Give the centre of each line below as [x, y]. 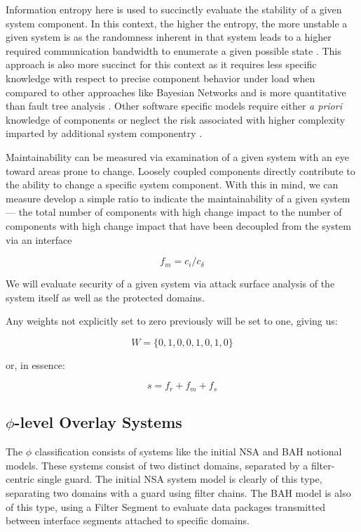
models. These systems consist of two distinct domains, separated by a [157, 465]
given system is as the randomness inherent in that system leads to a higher [169, 37]
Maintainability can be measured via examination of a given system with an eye [177, 156]
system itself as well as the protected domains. [105, 297]
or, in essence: [35, 364]
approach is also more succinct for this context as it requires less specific [161, 64]
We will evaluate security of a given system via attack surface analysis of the [170, 284]
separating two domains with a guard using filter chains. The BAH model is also [178, 492]
